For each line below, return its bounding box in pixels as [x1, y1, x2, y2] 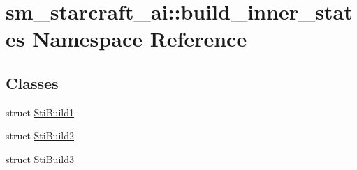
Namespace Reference [32, 24, 247, 53]
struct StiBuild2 [6, 128, 74, 143]
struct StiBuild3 [6, 151, 74, 166]
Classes [6, 72, 59, 93]
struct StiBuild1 [6, 105, 74, 119]
